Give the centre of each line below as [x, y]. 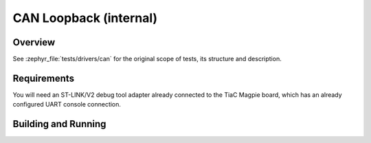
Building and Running [59, 124]
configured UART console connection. [67, 104]
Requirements [44, 78]
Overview [34, 42]
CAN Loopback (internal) [85, 18]
